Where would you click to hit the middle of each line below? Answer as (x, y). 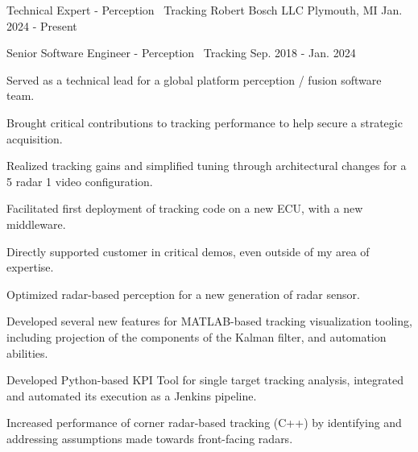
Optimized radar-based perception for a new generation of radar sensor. (183, 294)
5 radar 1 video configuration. (80, 181)
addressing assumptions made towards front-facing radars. (150, 438)
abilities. (27, 352)
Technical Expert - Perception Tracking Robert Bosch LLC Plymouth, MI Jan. (205, 10)
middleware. (36, 224)
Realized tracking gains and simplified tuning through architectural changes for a (207, 166)
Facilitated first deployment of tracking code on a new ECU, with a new (185, 208)
